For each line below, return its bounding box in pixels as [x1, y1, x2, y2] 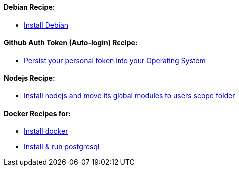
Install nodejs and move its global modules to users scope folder [24, 91, 235, 100]
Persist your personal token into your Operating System [24, 56, 206, 65]
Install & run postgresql [24, 142, 100, 151]
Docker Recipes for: [4, 109, 71, 118]
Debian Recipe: [4, 3, 55, 11]
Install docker [24, 127, 68, 136]
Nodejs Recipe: [4, 74, 55, 83]
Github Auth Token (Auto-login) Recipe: [4, 38, 138, 47]
